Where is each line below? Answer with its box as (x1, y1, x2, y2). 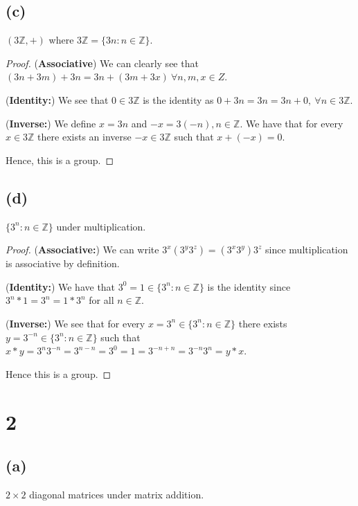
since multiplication (265, 242, 348, 257)
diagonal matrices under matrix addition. (29, 487, 204, 501)
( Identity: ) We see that (6, 92, 109, 107)
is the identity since (207, 279, 291, 293)
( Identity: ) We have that (6, 279, 116, 293)
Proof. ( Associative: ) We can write (6, 242, 159, 257)
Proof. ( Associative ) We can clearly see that (6, 55, 199, 70)
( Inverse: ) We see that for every (6, 316, 145, 330)
